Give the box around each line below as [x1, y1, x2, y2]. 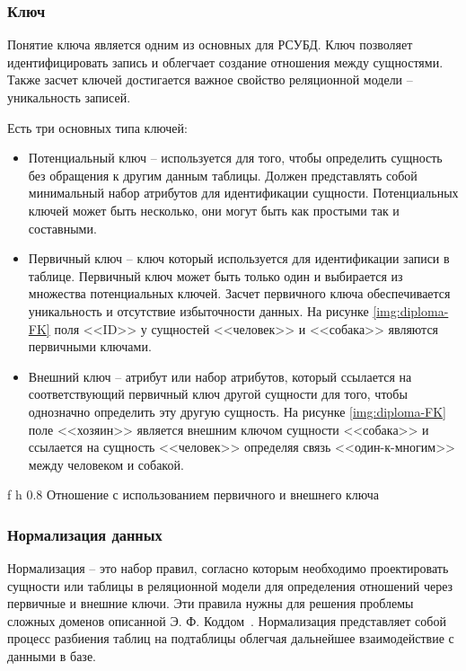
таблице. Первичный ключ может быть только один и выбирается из [28, 266, 403, 285]
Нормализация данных [7, 523, 163, 545]
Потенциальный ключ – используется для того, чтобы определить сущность [28, 148, 443, 167]
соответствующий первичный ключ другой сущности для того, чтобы [28, 384, 408, 403]
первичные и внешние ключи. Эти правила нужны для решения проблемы [7, 594, 414, 613]
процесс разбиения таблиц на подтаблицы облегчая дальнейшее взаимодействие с [7, 629, 454, 648]
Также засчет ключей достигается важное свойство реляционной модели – [7, 70, 413, 89]
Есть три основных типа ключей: [7, 118, 188, 137]
